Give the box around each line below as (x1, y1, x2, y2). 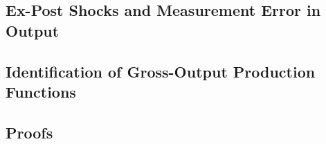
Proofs (6, 121, 53, 143)
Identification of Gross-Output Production (6, 60, 316, 82)
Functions (6, 80, 76, 102)
